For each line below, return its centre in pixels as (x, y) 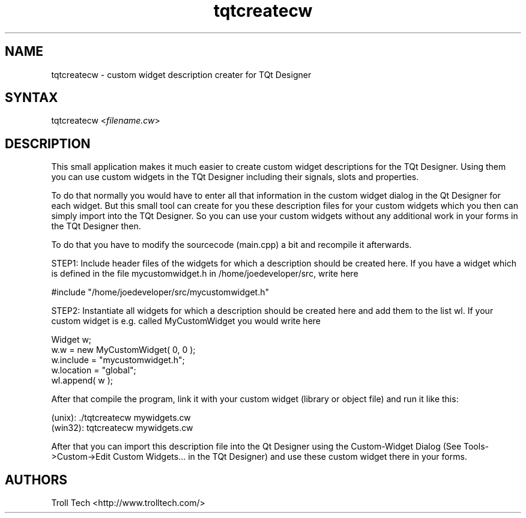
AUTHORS (36, 480)
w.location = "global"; (94, 370)
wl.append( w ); (82, 381)
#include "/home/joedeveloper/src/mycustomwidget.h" (160, 292)
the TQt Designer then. (96, 226)
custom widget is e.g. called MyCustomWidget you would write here (186, 321)
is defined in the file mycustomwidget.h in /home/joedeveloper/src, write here (205, 274)
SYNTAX (32, 98)
